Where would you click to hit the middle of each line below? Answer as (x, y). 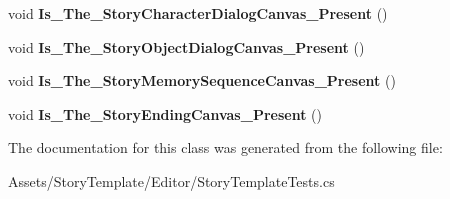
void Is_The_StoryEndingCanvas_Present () (165, 113)
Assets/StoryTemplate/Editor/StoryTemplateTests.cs (171, 180)
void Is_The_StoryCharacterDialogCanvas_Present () (198, 13)
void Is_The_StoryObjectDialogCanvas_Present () (186, 46)
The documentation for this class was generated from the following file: (225, 147)
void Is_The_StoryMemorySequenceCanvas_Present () (202, 80)
